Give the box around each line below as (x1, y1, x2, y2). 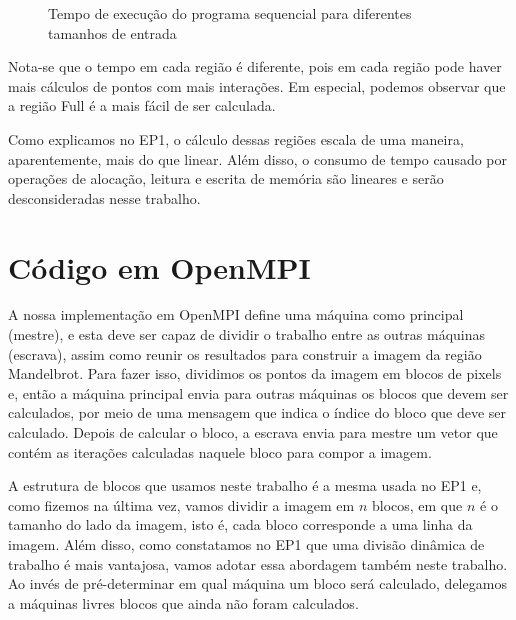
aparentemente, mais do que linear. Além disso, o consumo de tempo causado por (8, 148, 508, 169)
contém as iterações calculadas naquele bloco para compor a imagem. (8, 441, 432, 462)
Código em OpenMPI (8, 246, 311, 287)
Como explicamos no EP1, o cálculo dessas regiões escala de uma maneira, (8, 128, 464, 149)
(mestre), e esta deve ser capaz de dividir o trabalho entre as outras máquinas (8, 324, 486, 345)
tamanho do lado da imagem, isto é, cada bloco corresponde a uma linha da (8, 514, 473, 535)
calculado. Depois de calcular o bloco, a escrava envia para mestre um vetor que (8, 422, 498, 443)
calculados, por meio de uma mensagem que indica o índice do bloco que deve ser (8, 402, 507, 423)
